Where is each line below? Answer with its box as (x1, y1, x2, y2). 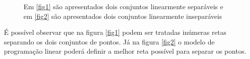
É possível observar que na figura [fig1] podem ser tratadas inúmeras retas (4, 27, 226, 37)
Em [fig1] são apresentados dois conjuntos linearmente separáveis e (24, 1, 224, 11)
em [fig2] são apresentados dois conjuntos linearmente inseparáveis (24, 11, 222, 21)
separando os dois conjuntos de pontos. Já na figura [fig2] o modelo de (4, 36, 215, 46)
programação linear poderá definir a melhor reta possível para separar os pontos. (4, 46, 247, 56)
